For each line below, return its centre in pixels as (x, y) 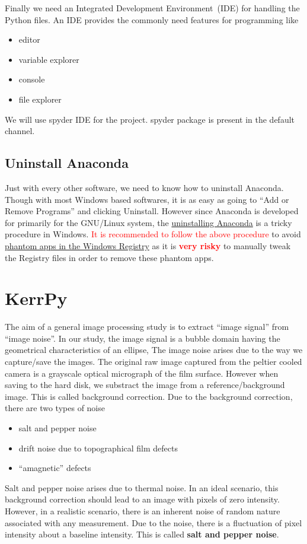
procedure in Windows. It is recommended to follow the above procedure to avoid (153, 234)
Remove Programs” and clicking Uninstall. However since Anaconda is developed (152, 211)
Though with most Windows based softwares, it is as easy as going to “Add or (147, 199)
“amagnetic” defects (55, 468)
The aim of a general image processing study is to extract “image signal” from (147, 327)
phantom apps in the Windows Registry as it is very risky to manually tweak (148, 245)
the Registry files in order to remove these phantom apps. (109, 257)
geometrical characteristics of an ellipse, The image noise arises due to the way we (154, 350)
